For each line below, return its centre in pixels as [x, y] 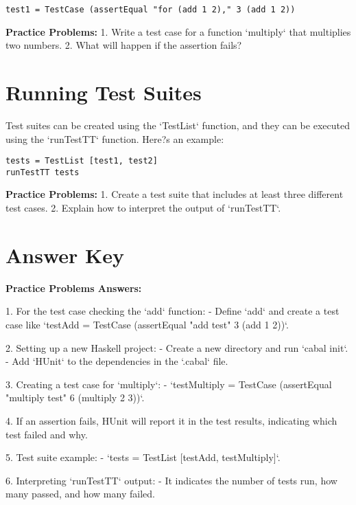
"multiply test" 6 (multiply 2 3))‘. [75, 397]
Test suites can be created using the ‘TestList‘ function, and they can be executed [178, 125]
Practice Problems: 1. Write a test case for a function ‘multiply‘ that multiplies [178, 31]
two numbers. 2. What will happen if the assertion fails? [124, 45]
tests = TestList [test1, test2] [82, 161]
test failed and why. [47, 434]
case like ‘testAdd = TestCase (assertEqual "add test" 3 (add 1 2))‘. [147, 324]
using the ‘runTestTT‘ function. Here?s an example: [115, 138]
